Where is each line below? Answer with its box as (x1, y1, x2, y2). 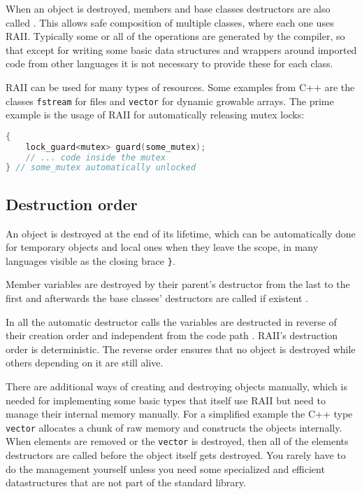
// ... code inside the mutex (25, 152, 166, 163)
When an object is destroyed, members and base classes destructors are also (6, 1, 331, 15)
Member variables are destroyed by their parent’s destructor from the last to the (6, 277, 350, 291)
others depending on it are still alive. (6, 355, 164, 370)
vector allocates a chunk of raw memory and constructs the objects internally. (6, 420, 342, 434)
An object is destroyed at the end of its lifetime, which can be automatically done (6, 226, 356, 240)
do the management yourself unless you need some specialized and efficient (6, 461, 325, 476)
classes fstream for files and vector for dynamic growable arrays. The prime (6, 93, 334, 108)
